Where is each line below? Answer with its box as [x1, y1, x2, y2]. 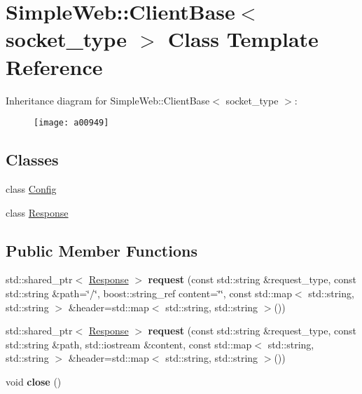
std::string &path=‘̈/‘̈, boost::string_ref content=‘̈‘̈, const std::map [6, 285, 292, 300]
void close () [6, 374, 62, 388]
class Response [6, 205, 69, 219]
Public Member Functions [6, 239, 197, 261]
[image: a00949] [34, 118, 109, 128]
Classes [6, 149, 59, 170]
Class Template [167, 25, 319, 53]
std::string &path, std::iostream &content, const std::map [6, 337, 252, 351]
